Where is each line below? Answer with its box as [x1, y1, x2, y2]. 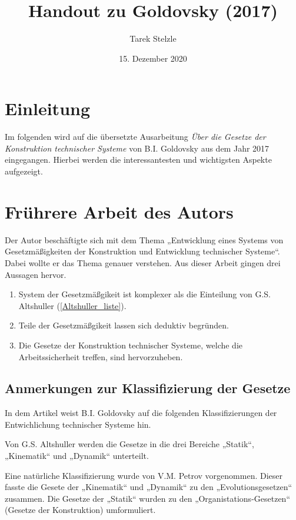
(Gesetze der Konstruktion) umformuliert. [5, 504, 156, 516]
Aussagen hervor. [5, 268, 66, 280]
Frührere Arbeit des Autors [5, 199, 234, 223]
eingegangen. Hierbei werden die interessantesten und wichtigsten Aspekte [5, 153, 272, 166]
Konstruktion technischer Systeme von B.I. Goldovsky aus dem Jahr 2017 [5, 142, 270, 154]
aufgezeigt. [5, 165, 43, 177]
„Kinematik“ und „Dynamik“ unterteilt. [5, 449, 149, 462]
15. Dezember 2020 [119, 52, 187, 64]
